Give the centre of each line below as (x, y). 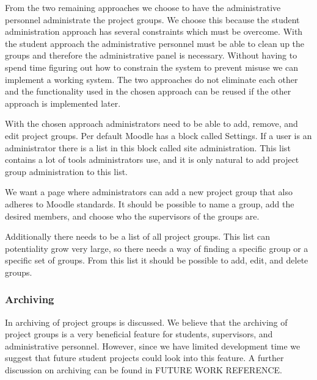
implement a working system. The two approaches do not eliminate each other (151, 79)
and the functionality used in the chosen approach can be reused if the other (148, 91)
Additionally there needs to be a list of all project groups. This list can (138, 236)
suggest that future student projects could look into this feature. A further (144, 358)
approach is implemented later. (63, 103)
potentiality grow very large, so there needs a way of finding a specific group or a (157, 248)
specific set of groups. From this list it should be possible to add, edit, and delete (157, 260)
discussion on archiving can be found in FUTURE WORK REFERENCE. (144, 370)
